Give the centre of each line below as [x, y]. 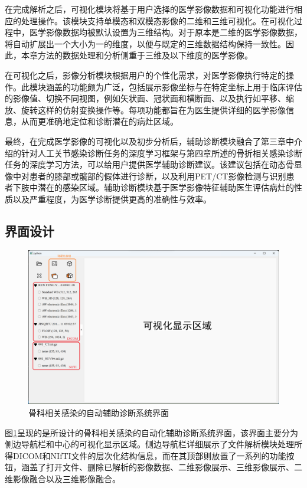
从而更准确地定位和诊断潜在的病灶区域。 [99, 121]
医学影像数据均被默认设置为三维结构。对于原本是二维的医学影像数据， [166, 32]
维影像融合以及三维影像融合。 [63, 478]
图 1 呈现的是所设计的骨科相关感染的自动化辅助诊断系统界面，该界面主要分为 [151, 432]
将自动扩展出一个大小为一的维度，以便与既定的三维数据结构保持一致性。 [145, 43]
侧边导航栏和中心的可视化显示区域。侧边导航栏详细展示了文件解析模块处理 [149, 444]
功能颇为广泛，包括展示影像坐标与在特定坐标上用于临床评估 [186, 86]
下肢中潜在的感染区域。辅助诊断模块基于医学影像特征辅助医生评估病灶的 [153, 187]
